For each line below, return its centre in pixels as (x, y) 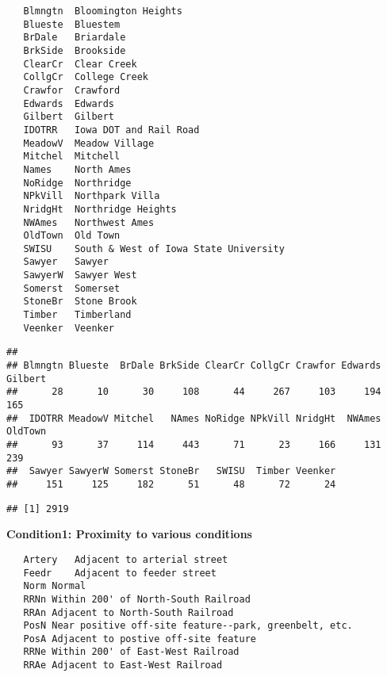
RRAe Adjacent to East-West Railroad (123, 666)
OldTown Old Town (72, 236)
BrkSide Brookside (75, 50)
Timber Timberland (77, 315)
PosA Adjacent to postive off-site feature (140, 639)
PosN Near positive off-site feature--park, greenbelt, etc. (188, 626)
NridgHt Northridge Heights (100, 209)
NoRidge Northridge (77, 183)
